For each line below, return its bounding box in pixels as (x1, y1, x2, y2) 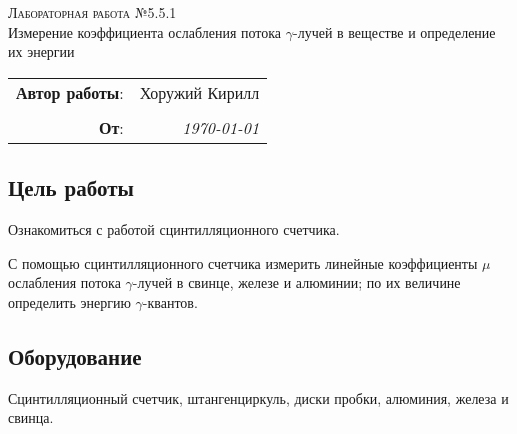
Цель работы (8, 172, 134, 203)
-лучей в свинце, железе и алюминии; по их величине (132, 272, 461, 293)
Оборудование (8, 340, 142, 371)
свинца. (8, 407, 54, 428)
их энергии (8, 41, 75, 62)
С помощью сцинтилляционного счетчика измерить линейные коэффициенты (8, 252, 478, 273)
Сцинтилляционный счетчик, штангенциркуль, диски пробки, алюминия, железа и (8, 387, 509, 408)
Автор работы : (16, 80, 124, 104)
